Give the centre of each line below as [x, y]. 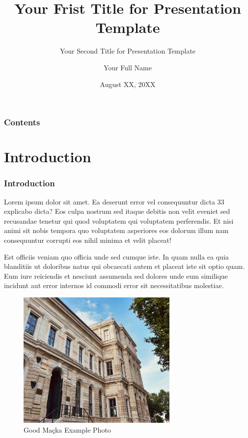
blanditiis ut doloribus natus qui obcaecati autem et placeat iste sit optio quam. [124, 266]
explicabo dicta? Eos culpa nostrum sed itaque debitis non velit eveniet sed [117, 211]
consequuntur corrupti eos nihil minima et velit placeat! [88, 240]
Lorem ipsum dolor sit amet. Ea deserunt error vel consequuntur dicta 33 [114, 201]
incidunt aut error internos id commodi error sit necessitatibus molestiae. [114, 285]
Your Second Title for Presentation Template [128, 51]
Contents [22, 122]
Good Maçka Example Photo [67, 429]
